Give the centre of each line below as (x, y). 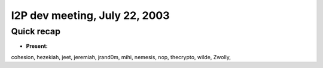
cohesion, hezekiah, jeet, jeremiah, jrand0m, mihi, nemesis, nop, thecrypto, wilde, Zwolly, (121, 57)
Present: (37, 46)
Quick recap (36, 31)
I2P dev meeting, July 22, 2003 (90, 15)
